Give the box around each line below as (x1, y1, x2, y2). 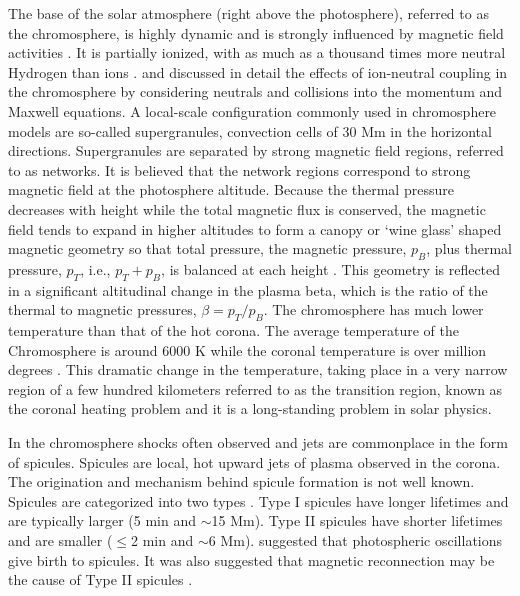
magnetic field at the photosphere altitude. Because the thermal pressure (8, 179, 454, 200)
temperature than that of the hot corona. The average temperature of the (8, 320, 459, 341)
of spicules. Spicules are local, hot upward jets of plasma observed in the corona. (8, 451, 501, 472)
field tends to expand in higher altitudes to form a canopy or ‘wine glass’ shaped (8, 218, 502, 239)
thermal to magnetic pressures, (8, 299, 197, 320)
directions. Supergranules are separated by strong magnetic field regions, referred (8, 140, 504, 161)
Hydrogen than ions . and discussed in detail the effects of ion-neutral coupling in (8, 61, 508, 82)
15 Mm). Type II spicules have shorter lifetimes (211, 510, 503, 531)
